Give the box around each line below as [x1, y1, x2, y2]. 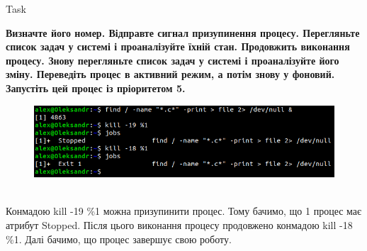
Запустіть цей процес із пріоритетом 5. [6, 80, 186, 95]
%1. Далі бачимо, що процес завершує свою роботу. [6, 231, 232, 246]
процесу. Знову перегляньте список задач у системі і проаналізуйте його [6, 52, 339, 67]
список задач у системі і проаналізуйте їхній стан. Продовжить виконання [6, 39, 350, 54]
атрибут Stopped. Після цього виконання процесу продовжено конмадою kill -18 [6, 217, 353, 232]
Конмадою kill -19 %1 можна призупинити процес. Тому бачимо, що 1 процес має [6, 203, 362, 218]
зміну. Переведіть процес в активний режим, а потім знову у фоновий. [6, 67, 335, 82]
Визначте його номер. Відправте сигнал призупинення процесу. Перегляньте [6, 25, 360, 40]
